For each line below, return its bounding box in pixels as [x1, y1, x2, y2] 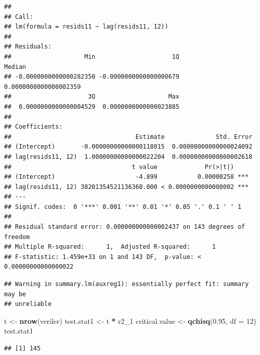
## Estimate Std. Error [4, 133, 252, 140]
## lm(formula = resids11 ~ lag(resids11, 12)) [4, 23, 169, 31]
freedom [4, 233, 30, 241]
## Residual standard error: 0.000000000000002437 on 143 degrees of [4, 223, 245, 231]
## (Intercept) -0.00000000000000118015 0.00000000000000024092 [4, 143, 252, 151]
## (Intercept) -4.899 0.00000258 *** [4, 173, 249, 181]
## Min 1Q [4, 53, 179, 60]
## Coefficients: [4, 123, 63, 131]
